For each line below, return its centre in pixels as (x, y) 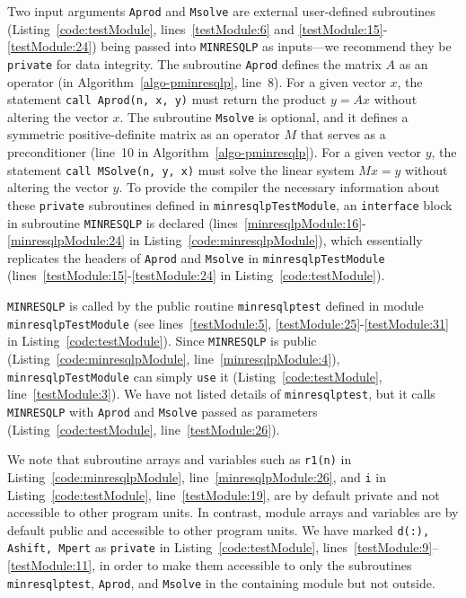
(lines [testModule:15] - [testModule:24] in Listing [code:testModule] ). (196, 275)
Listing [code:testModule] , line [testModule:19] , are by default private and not (224, 494)
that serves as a (343, 134)
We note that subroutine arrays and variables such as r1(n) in (180, 459)
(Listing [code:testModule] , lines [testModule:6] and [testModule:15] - (198, 28)
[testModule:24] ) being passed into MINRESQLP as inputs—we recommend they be (229, 46)
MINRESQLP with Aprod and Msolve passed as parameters (163, 411)
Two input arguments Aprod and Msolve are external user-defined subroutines (221, 11)
